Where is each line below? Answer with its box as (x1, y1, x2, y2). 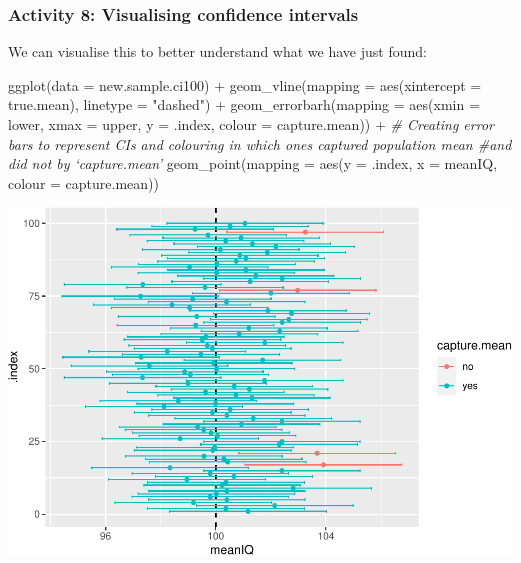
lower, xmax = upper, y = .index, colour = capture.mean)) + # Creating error (8, 114, 494, 134)
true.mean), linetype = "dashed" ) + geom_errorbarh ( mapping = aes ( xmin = (8, 94, 480, 115)
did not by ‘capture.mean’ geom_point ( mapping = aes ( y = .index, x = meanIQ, (8, 153, 498, 174)
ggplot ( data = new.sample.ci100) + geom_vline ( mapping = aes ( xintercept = (8, 74, 482, 95)
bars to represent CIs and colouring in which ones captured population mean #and (8, 133, 512, 154)
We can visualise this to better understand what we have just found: (8, 41, 427, 62)
